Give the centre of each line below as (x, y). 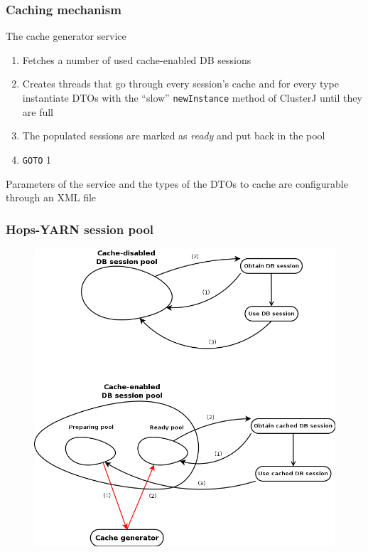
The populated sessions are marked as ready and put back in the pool (174, 136)
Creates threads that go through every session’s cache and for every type (180, 84)
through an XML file (51, 197)
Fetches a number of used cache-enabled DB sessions (137, 59)
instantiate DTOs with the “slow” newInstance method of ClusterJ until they (192, 97)
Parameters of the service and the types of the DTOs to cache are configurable (177, 183)
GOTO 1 (37, 159)
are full (38, 111)
